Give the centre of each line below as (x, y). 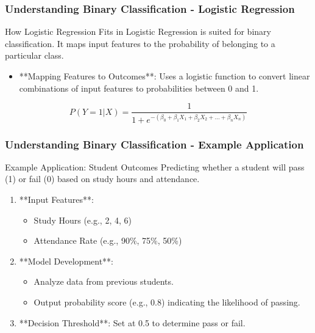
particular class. (34, 55)
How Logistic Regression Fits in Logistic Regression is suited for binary (138, 31)
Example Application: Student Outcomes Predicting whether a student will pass (155, 166)
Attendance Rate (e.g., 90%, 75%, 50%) (108, 240)
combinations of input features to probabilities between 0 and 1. (139, 88)
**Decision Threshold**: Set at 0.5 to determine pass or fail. (132, 322)
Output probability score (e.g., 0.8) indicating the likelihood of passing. (167, 302)
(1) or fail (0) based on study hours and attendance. (102, 179)
